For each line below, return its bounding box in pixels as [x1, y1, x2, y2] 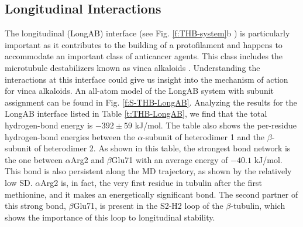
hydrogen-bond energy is [5, 118, 93, 131]
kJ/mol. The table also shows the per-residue [135, 118, 297, 131]
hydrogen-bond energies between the [5, 130, 135, 143]
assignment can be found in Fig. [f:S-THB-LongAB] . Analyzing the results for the [5, 96, 297, 108]
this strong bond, [5, 199, 66, 212]
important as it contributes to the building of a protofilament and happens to [5, 38, 283, 50]
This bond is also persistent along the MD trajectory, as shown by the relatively [5, 165, 292, 177]
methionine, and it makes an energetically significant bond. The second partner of [5, 188, 298, 200]
